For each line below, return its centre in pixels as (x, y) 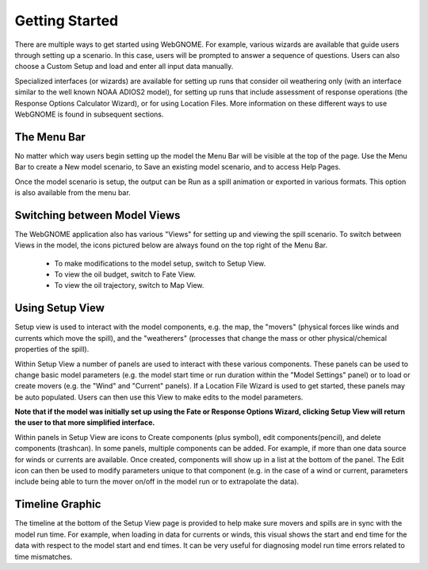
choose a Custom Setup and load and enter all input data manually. (124, 67)
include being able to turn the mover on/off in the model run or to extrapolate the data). (157, 482)
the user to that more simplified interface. (85, 423)
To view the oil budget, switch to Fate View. (125, 274)
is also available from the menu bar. (73, 192)
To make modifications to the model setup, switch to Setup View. (160, 263)
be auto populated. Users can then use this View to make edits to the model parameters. (159, 397)
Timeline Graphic (58, 505)
